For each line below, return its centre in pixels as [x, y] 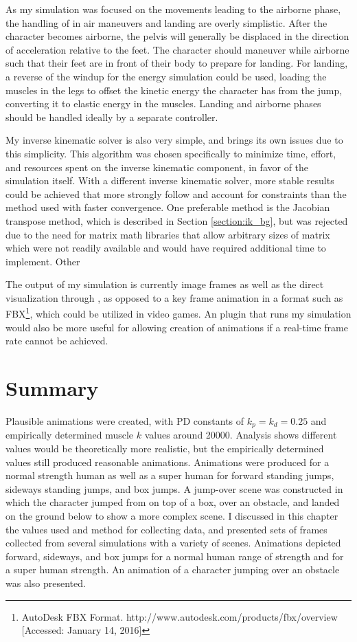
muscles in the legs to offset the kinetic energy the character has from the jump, [174, 90]
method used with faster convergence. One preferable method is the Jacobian [168, 207]
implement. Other [43, 261]
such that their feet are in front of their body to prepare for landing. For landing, [177, 63]
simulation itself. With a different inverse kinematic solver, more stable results [170, 180]
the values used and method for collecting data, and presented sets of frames [166, 529]
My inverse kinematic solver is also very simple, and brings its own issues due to [174, 140]
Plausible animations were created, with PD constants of [125, 421]
